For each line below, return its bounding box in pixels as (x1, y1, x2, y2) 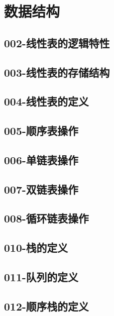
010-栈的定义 (4, 240, 68, 255)
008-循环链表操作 (4, 211, 89, 226)
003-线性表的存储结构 (4, 64, 110, 80)
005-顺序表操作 (4, 123, 79, 138)
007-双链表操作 (4, 181, 79, 197)
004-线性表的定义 (4, 94, 89, 109)
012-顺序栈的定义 (4, 298, 89, 314)
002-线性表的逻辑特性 (4, 35, 110, 50)
